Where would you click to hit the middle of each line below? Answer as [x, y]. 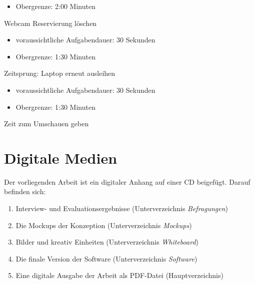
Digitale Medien [61, 157]
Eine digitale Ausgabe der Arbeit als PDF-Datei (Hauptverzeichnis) [119, 275]
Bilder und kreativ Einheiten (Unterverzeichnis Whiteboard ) [107, 242]
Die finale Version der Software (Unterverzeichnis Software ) [106, 258]
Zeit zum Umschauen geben [46, 124]
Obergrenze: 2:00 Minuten [55, 6]
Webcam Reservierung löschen [50, 23]
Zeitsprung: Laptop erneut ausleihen [60, 73]
